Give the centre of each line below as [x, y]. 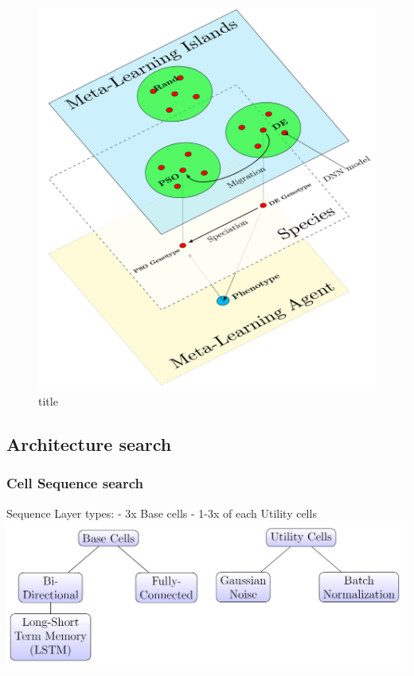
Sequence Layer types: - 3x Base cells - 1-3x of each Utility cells [162, 513]
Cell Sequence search [75, 483]
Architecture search [89, 443]
